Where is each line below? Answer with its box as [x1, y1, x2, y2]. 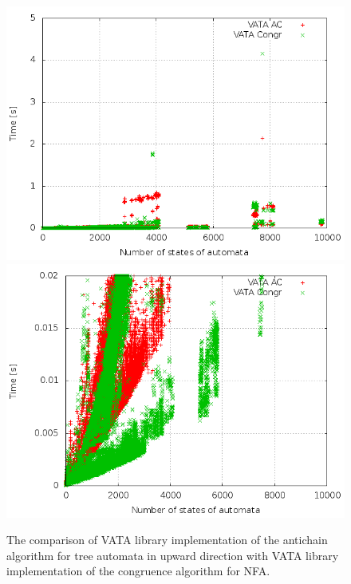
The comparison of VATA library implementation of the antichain [6, 531, 328, 548]
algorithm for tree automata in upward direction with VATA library [6, 547, 339, 563]
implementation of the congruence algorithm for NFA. [6, 562, 270, 579]
